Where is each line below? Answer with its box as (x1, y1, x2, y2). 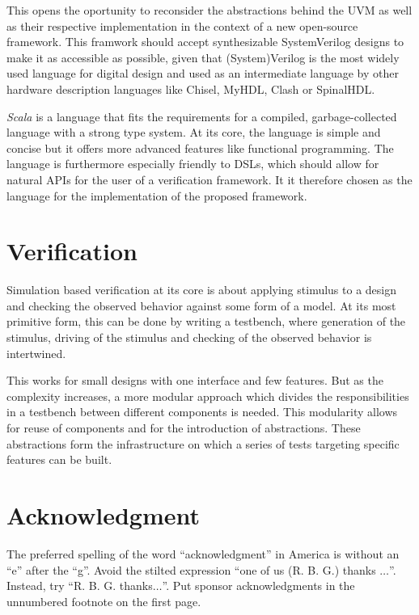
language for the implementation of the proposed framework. (6, 187, 307, 204)
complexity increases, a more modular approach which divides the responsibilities (6, 387, 409, 404)
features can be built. (6, 451, 112, 468)
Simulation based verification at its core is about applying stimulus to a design (6, 281, 397, 298)
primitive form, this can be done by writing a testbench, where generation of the (6, 313, 406, 330)
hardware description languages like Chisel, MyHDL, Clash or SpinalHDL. (6, 80, 375, 97)
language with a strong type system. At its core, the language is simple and (6, 124, 381, 141)
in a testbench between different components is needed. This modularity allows (6, 403, 398, 420)
